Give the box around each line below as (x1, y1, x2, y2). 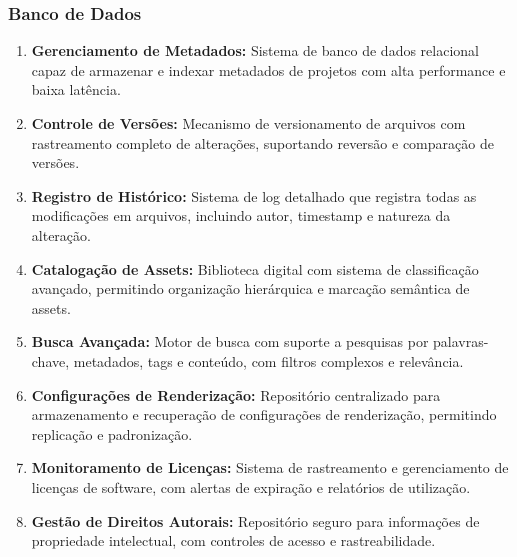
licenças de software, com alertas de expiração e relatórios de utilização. (31, 476, 471, 497)
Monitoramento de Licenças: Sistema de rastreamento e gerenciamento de (31, 457, 509, 478)
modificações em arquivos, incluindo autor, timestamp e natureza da (31, 205, 451, 226)
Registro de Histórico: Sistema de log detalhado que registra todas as (31, 185, 477, 206)
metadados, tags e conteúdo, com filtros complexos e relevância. (73, 350, 464, 371)
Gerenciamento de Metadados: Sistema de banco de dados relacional (31, 40, 479, 61)
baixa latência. (31, 79, 121, 100)
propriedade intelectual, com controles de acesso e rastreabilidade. (31, 530, 436, 551)
